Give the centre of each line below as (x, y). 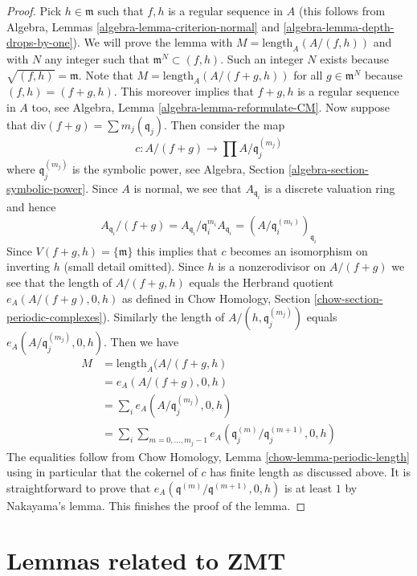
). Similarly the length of (164, 317)
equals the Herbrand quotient (262, 282)
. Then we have (141, 342)
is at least (308, 487)
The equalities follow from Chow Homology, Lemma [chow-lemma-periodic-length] (208, 456)
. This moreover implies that (184, 91)
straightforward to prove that (79, 487)
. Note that (106, 74)
